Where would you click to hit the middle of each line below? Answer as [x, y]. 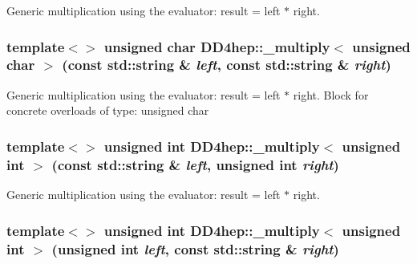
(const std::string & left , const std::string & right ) [227, 65]
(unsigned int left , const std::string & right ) [195, 248]
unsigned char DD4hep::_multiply [217, 46]
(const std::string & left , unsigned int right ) [195, 164]
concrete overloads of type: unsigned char [108, 110]
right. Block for [331, 94]
